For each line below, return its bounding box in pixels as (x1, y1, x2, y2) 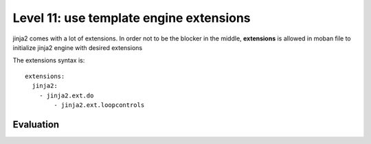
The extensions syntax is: (12, 56, 85, 64)
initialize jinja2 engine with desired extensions (12, 43, 143, 51)
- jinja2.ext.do (38, 91, 94, 99)
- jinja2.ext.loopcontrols (54, 101, 145, 109)
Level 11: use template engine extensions (12, 10, 251, 25)
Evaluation (12, 119, 60, 130)
